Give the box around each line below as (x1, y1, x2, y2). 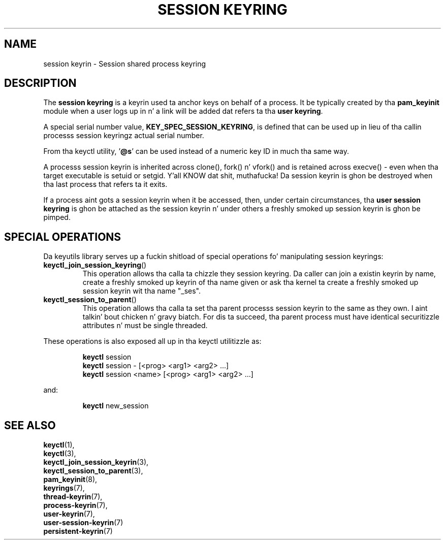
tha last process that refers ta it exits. (43, 180, 168, 189)
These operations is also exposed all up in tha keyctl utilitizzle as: (43, 337, 262, 346)
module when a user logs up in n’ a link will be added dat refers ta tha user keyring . (43, 107, 323, 116)
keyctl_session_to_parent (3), (43, 466, 143, 475)
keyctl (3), (43, 449, 76, 458)
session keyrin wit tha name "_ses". (82, 286, 201, 296)
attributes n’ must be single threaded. (82, 321, 208, 330)
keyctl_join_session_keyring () (43, 261, 147, 270)
